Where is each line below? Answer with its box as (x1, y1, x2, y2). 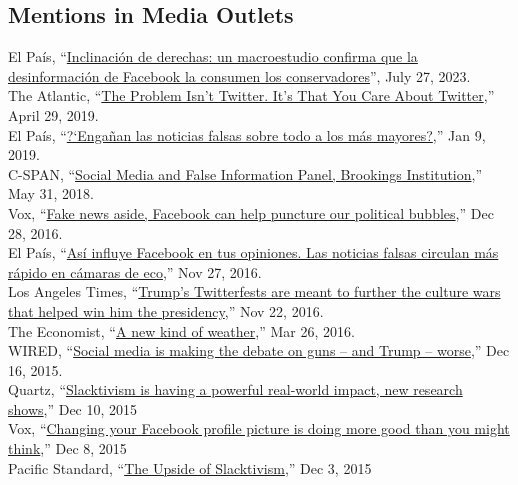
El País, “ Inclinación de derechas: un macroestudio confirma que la (8, 46, 418, 67)
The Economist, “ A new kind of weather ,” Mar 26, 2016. (8, 320, 355, 341)
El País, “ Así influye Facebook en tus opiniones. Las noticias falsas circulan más (8, 242, 499, 263)
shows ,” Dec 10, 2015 (8, 398, 138, 419)
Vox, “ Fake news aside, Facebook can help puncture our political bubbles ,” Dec (8, 202, 494, 223)
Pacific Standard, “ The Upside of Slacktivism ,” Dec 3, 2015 (8, 457, 372, 478)
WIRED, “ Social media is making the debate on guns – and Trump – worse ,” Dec (8, 340, 510, 361)
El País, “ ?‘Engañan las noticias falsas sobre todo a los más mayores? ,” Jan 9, (8, 124, 486, 145)
